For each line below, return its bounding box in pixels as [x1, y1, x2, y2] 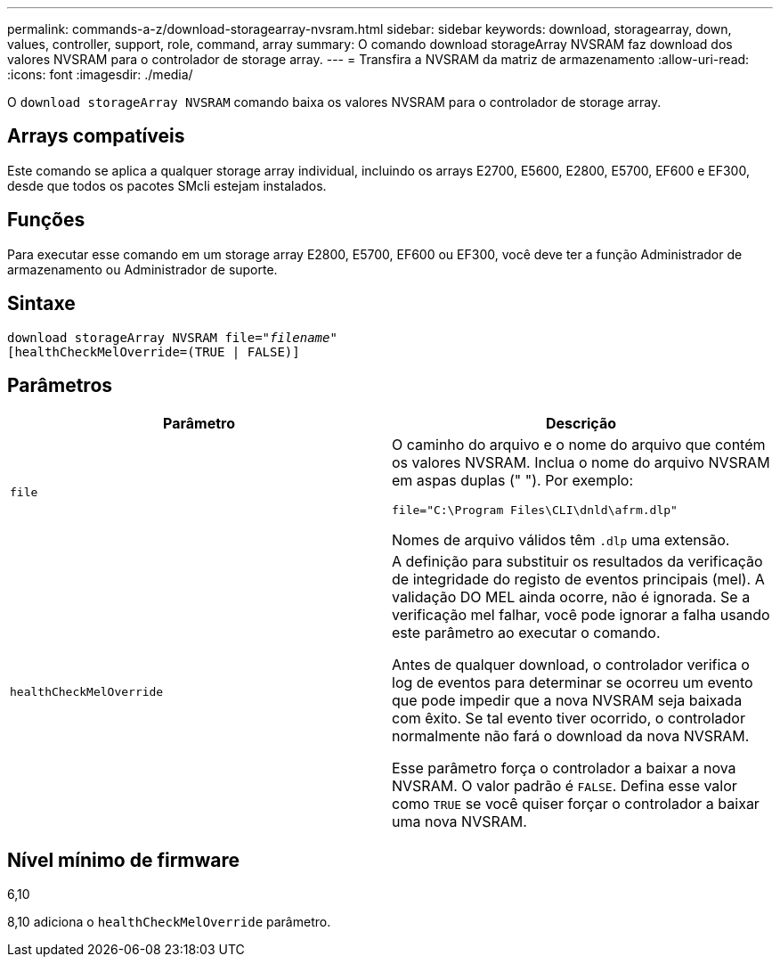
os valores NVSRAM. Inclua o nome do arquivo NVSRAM [392, 453, 770, 472]
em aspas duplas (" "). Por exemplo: [392, 471, 634, 490]
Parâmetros [7, 373, 113, 396]
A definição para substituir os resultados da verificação [392, 552, 763, 571]
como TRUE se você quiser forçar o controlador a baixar [392, 795, 760, 813]
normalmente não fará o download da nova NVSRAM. [392, 727, 750, 746]
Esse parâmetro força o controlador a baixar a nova [392, 759, 736, 778]
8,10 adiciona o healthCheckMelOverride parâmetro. [7, 914, 331, 930]
